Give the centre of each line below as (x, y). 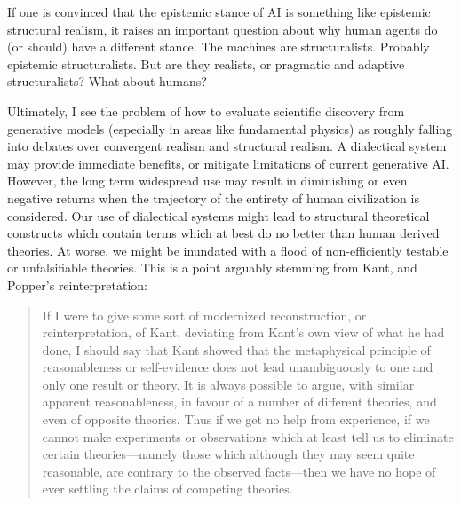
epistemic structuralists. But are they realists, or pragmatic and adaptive (206, 63)
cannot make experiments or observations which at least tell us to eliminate (248, 436)
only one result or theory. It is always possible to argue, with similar (228, 384)
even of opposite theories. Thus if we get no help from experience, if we (236, 419)
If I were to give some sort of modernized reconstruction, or (204, 315)
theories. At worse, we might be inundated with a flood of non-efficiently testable (228, 250)
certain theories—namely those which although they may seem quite (228, 454)
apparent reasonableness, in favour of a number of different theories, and (239, 402)
